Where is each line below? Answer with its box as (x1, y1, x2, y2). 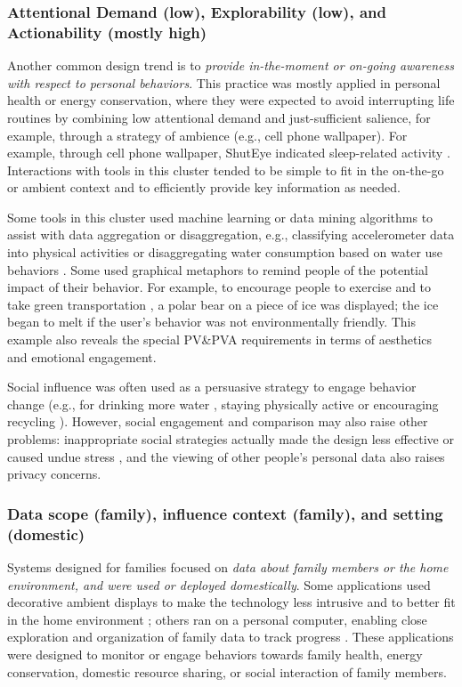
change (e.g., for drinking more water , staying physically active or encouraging (7, 394, 439, 413)
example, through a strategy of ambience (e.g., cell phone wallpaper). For (7, 125, 408, 144)
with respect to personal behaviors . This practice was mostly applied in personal (7, 73, 441, 92)
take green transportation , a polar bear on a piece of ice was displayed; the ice (7, 295, 439, 313)
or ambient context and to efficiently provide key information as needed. (7, 178, 401, 197)
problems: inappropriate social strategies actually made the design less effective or (7, 430, 454, 449)
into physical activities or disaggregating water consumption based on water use (7, 243, 443, 262)
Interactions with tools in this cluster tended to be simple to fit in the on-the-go (7, 160, 444, 179)
